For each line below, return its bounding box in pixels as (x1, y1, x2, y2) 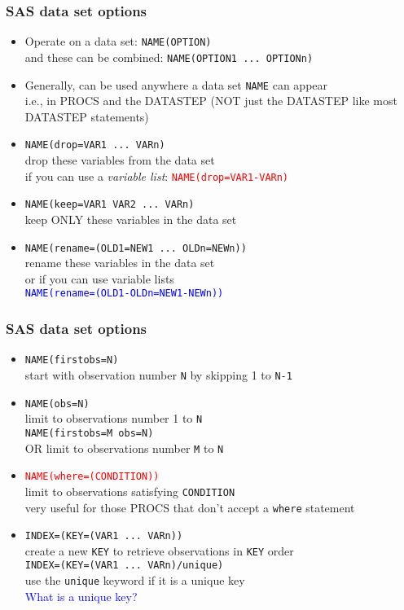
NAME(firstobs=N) (24, 354, 119, 366)
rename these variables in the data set (24, 254, 215, 271)
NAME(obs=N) (24, 397, 90, 410)
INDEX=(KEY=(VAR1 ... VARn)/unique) (24, 560, 224, 572)
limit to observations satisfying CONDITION (24, 482, 235, 499)
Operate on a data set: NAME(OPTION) (24, 33, 212, 50)
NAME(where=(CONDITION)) (24, 471, 160, 483)
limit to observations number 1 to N (24, 410, 203, 427)
